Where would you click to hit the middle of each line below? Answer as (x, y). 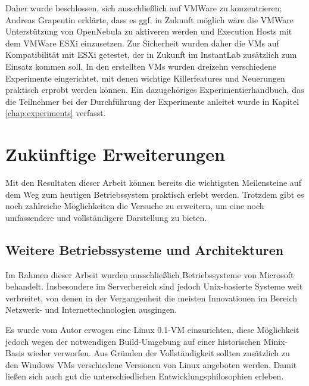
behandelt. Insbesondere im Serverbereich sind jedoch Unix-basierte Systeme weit (154, 286)
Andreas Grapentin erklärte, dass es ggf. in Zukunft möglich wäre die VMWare (150, 19)
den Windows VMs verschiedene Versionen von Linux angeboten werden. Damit (151, 364)
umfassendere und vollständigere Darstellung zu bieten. (106, 217)
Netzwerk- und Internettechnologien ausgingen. (91, 309)
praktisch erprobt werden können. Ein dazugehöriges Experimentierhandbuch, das (155, 90)
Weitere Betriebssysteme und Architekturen (145, 249)
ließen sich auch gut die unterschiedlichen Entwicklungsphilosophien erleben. (145, 376)
